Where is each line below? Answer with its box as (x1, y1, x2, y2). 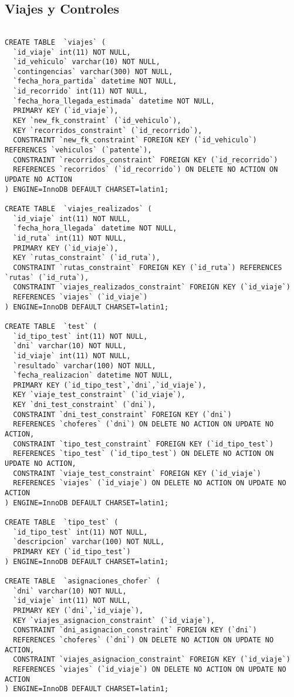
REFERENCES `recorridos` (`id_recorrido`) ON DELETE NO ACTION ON (13, 165, 278, 174)
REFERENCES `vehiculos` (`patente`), (5, 146, 152, 155)
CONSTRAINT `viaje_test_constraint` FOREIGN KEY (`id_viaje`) (13, 469, 261, 478)
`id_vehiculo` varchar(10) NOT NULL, (13, 58, 160, 66)
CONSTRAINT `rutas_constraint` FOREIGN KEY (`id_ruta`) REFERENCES (13, 263, 282, 272)
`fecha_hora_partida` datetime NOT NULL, (13, 77, 177, 86)
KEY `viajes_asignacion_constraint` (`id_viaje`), (13, 616, 215, 625)
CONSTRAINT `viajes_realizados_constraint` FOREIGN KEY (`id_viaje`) (13, 283, 290, 292)
